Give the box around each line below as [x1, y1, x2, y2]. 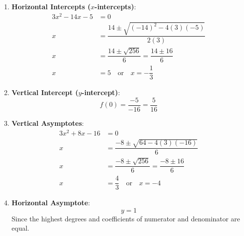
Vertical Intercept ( [11, 87, 79, 98]
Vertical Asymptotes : [11, 118, 84, 128]
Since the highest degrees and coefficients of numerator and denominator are [11, 213, 240, 223]
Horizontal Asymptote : [11, 197, 90, 208]
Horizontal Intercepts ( [11, 1, 91, 11]
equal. [11, 223, 29, 233]
